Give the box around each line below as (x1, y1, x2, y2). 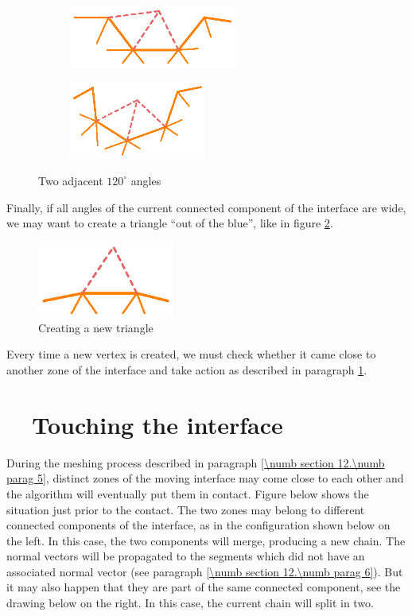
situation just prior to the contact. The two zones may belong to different (6, 501, 365, 517)
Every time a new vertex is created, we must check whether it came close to (6, 346, 376, 362)
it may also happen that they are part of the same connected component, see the (6, 579, 401, 595)
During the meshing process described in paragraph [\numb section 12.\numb (6, 454, 385, 471)
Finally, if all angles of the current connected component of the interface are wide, (6, 199, 406, 215)
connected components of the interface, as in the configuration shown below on (6, 517, 391, 533)
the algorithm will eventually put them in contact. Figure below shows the (6, 485, 369, 502)
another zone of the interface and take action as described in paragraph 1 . (6, 362, 367, 378)
